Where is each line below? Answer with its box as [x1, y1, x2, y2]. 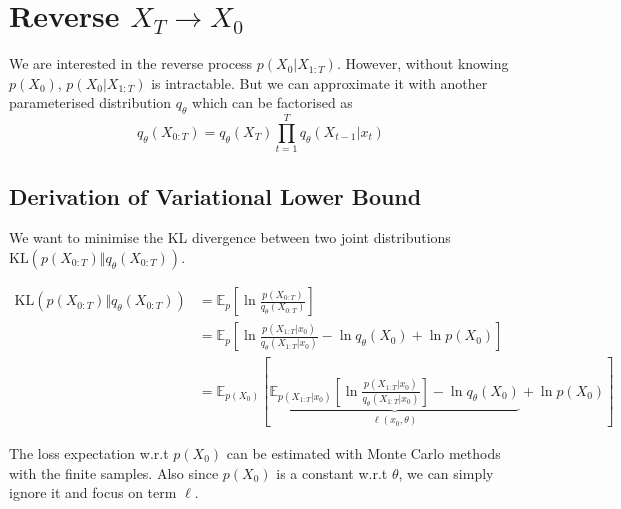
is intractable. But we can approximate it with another [151, 72, 488, 93]
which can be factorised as [192, 92, 353, 113]
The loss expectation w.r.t [9, 443, 169, 463]
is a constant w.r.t [276, 462, 388, 483]
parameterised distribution [9, 92, 172, 113]
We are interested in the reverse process [9, 53, 253, 74]
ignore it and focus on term [9, 482, 177, 503]
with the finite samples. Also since [9, 462, 219, 483]
